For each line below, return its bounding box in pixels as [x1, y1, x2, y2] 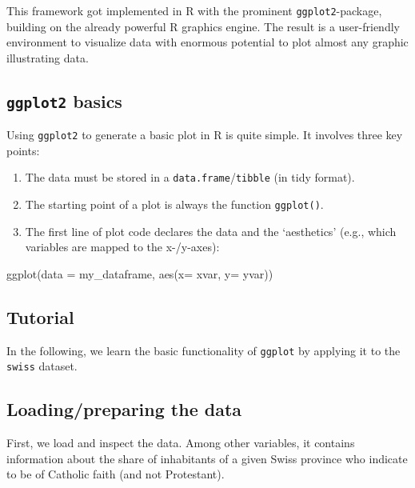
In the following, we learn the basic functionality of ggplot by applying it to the [6, 342, 401, 358]
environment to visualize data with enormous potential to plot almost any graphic [6, 34, 409, 50]
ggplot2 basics [6, 88, 122, 113]
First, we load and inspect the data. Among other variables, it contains [6, 434, 355, 451]
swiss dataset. [6, 358, 78, 374]
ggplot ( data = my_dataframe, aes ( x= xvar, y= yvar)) [6, 265, 273, 282]
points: [6, 142, 40, 158]
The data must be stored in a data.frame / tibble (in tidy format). [25, 169, 355, 186]
